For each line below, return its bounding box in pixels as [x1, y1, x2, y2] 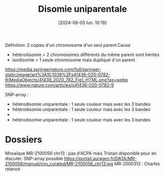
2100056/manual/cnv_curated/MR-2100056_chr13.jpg [5, 161, 113, 167]
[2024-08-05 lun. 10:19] [58, 20, 107, 26]
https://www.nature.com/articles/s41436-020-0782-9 [5, 82, 114, 88]
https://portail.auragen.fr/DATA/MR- [64, 155, 137, 161]
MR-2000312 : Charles [114, 161, 161, 167]
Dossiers [5, 134, 43, 146]
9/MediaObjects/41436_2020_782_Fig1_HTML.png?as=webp [5, 77, 128, 83]
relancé [5, 166, 21, 172]
